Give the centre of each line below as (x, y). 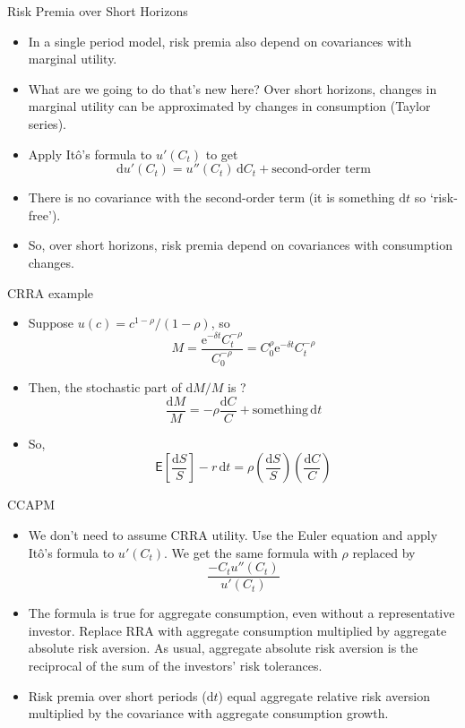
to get (222, 154)
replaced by (384, 552)
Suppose (51, 323)
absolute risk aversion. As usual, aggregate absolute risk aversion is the (223, 648)
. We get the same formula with (251, 552)
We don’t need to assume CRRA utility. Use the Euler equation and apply (233, 534)
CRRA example (51, 292)
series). (47, 123)
